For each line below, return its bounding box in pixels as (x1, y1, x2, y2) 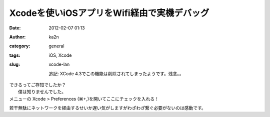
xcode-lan (48, 61, 70, 67)
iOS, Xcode (48, 52, 72, 58)
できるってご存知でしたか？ (9, 82, 66, 88)
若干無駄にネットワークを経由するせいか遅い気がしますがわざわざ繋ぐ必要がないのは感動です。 (9, 105, 206, 111)
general (48, 43, 64, 49)
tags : (9, 52, 20, 58)
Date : (9, 25, 21, 31)
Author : (9, 34, 26, 40)
